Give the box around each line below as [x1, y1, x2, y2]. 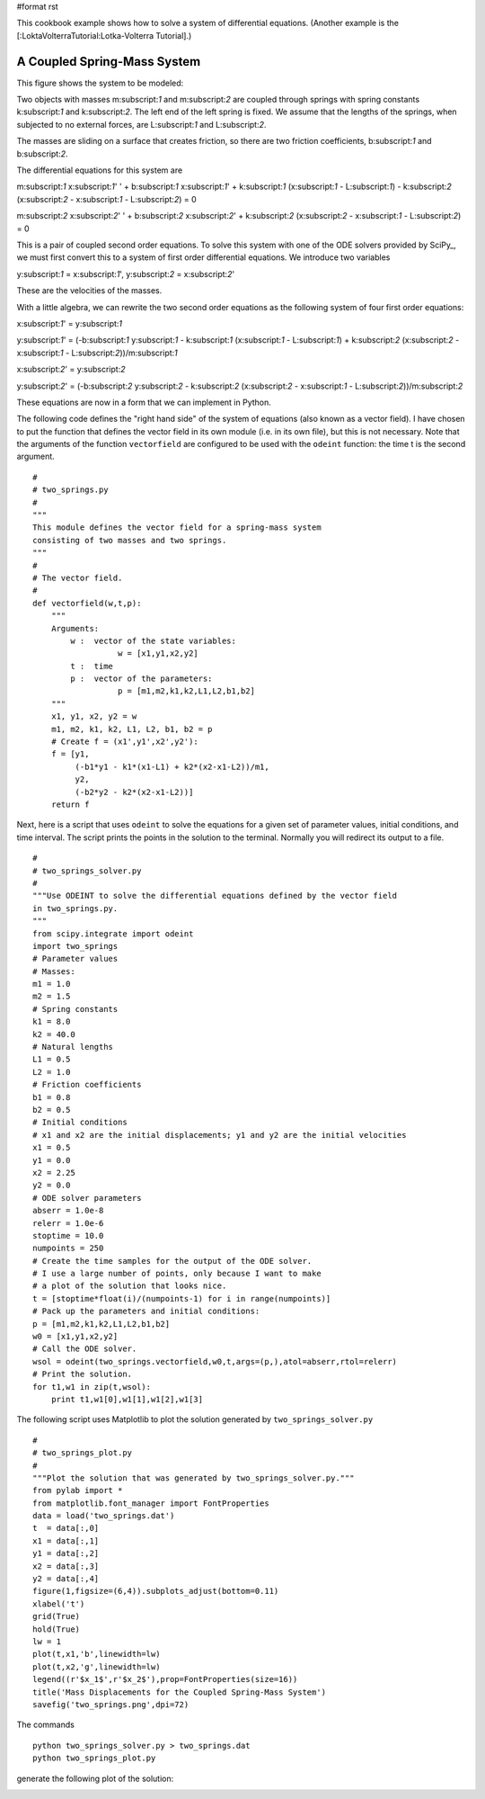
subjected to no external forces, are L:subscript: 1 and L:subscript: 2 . [16, 119, 267, 130]
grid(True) [32, 1611, 81, 1622]
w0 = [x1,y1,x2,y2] [32, 1331, 119, 1342]
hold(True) [32, 1624, 81, 1634]
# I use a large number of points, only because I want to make [32, 1268, 322, 1279]
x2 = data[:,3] [32, 1561, 100, 1571]
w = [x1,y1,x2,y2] [117, 649, 199, 658]
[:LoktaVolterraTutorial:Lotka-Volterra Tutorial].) [16, 30, 192, 40]
